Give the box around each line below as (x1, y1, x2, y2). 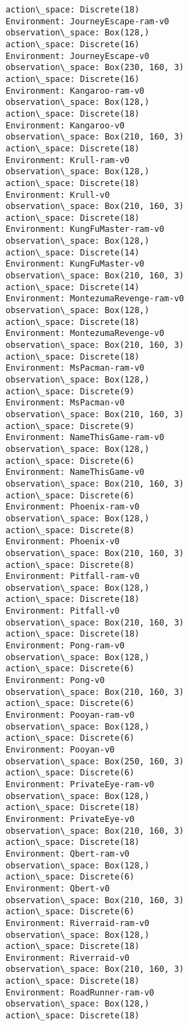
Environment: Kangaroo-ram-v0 (6, 85, 145, 96)
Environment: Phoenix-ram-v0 (6, 502, 140, 512)
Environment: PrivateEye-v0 (6, 814, 135, 824)
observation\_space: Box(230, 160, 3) (6, 62, 184, 73)
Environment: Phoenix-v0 (6, 537, 120, 547)
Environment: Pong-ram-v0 (6, 641, 125, 651)
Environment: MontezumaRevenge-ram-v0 (6, 294, 184, 304)
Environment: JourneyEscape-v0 (6, 51, 150, 61)
